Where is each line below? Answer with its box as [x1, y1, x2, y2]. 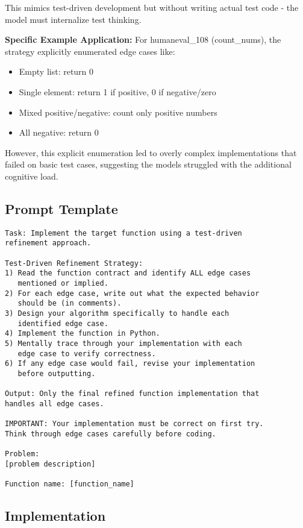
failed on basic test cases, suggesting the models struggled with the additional [5, 158, 292, 171]
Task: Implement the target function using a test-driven [5, 228, 242, 237]
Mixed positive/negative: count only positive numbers [19, 105, 217, 118]
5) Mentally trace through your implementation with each [5, 339, 242, 348]
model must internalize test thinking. [5, 13, 142, 25]
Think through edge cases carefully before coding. [5, 429, 216, 438]
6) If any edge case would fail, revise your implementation [5, 359, 255, 368]
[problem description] [5, 459, 96, 468]
